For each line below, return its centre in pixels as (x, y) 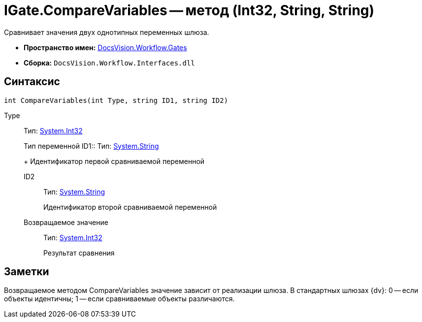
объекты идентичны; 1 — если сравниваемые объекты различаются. (119, 299)
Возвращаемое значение (66, 222)
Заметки (27, 272)
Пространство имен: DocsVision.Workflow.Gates (105, 47)
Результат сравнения (79, 253)
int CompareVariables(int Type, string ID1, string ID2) (116, 100)
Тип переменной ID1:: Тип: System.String (91, 146)
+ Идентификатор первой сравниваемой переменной (114, 161)
